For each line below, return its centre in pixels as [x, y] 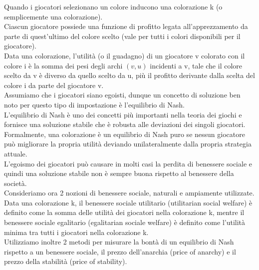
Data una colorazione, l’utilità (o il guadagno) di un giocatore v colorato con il [125, 55]
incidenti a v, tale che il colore [196, 65]
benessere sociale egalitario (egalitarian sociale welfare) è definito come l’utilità [125, 222]
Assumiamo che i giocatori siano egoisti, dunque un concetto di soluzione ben [122, 95]
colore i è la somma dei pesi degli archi [63, 65]
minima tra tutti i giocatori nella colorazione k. [76, 232]
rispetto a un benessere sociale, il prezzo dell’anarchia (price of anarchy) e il [120, 251]
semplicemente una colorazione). [53, 16]
